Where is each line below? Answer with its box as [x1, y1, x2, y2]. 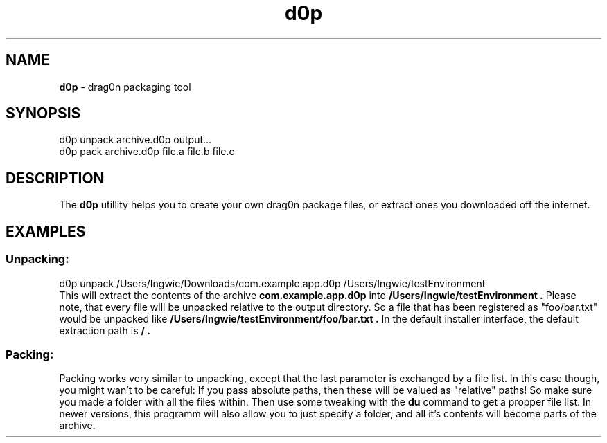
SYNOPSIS [6, 105, 81, 123]
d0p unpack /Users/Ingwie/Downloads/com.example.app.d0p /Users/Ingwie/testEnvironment [59, 277, 486, 289]
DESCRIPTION [6, 169, 105, 187]
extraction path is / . [59, 324, 150, 336]
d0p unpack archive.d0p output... [59, 134, 212, 146]
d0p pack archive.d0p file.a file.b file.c [59, 145, 235, 158]
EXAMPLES [6, 222, 86, 240]
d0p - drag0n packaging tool [59, 80, 191, 93]
